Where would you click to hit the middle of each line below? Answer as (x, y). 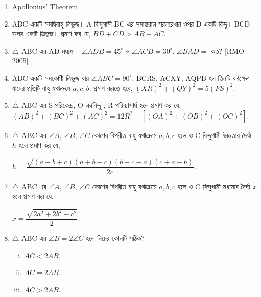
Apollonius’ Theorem (45, 6)
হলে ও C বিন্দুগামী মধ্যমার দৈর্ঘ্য (214, 186)
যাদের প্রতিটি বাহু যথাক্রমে (41, 88)
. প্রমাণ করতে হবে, (111, 88)
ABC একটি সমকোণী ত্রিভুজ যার (51, 77)
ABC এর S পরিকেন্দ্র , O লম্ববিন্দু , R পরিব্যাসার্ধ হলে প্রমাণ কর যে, (101, 105)
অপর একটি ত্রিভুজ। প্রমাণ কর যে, (51, 33)
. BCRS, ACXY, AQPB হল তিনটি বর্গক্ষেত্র (191, 77)
